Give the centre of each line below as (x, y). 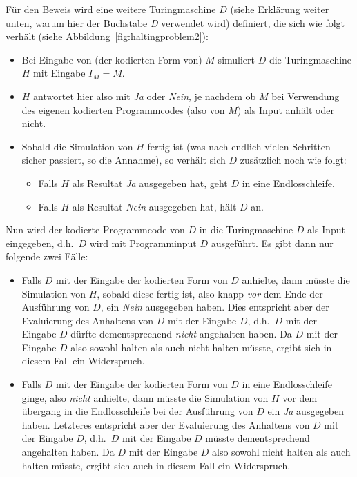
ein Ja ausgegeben (306, 411)
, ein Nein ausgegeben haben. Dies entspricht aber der (215, 307)
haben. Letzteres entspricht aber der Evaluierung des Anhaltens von (166, 424)
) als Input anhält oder (286, 109)
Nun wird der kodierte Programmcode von (95, 230)
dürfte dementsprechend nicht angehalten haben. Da (181, 334)
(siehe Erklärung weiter (280, 9)
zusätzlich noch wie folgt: (293, 160)
